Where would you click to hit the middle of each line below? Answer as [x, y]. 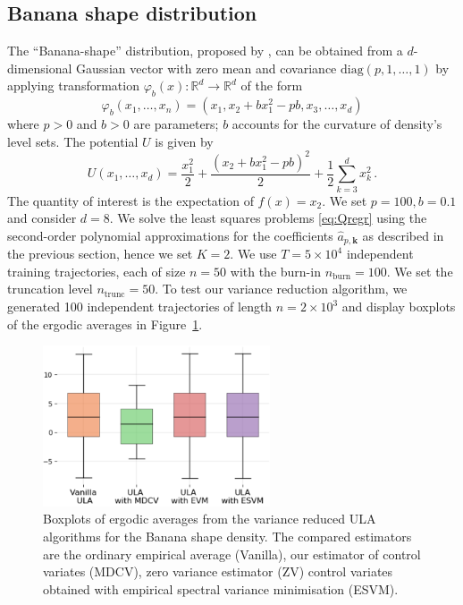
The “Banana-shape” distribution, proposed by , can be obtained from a [205, 51]
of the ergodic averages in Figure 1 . [105, 324]
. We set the [420, 271]
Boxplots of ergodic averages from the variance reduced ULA [210, 519]
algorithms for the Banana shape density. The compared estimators [227, 536]
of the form [272, 85]
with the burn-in [275, 271]
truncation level [50, 289]
